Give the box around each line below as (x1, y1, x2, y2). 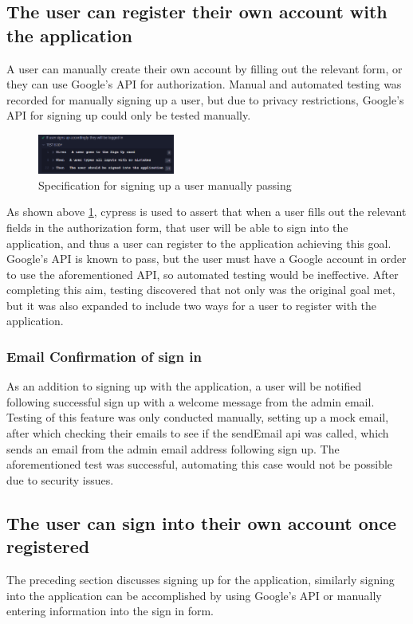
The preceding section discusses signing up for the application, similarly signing (6, 571, 395, 588)
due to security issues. (6, 471, 114, 488)
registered (6, 534, 90, 559)
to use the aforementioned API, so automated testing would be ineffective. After (6, 265, 399, 282)
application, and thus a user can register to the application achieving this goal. (6, 234, 391, 251)
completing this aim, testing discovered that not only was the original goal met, (6, 281, 395, 298)
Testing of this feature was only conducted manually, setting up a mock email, (6, 409, 389, 426)
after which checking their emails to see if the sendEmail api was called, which (6, 425, 389, 442)
